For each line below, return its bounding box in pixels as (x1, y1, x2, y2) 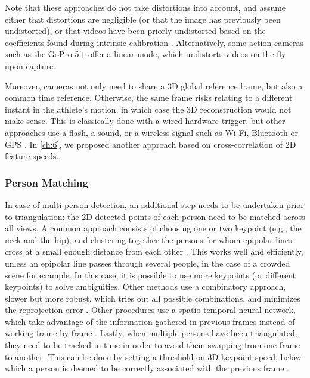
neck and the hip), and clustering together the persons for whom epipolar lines (5, 233, 292, 246)
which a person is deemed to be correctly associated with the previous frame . (5, 362, 289, 374)
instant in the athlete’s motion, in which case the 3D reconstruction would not (5, 103, 292, 115)
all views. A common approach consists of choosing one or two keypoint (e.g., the (5, 222, 302, 234)
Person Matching (5, 175, 88, 190)
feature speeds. (5, 150, 59, 162)
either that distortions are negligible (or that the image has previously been (5, 13, 281, 25)
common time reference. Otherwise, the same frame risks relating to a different (5, 91, 293, 104)
